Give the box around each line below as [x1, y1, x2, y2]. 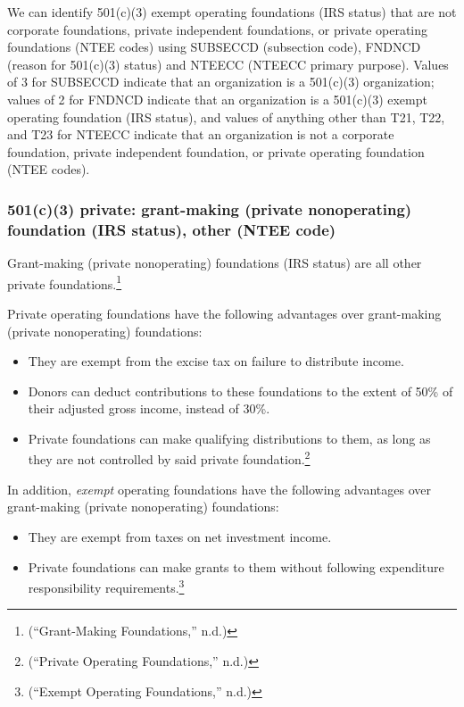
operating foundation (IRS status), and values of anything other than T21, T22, [7, 107, 445, 126]
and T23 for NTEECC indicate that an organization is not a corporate [7, 125, 394, 144]
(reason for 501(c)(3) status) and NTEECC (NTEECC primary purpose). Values [7, 54, 449, 73]
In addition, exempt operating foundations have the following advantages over [7, 479, 431, 498]
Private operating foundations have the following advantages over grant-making [7, 304, 442, 322]
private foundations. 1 [7, 271, 122, 293]
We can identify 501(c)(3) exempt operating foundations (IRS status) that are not [7, 3, 457, 21]
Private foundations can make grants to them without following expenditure [28, 557, 444, 576]
